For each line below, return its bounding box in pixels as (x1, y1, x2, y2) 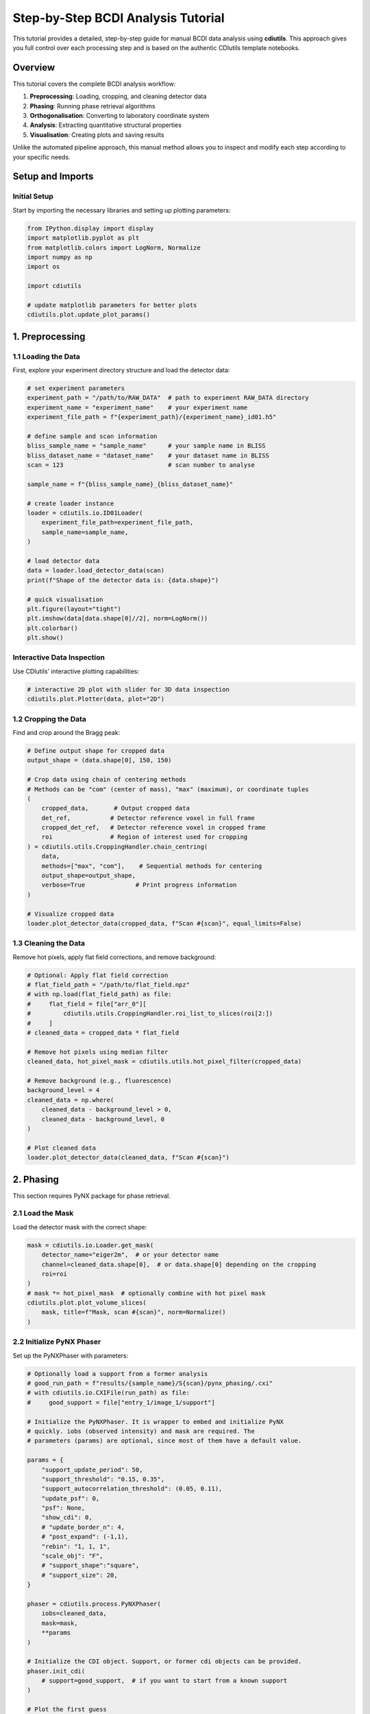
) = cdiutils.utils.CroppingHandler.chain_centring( (27, 843, 208, 850)
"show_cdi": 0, (41, 1514, 92, 1521)
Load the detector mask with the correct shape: (12, 1222, 147, 1231)
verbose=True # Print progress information (41, 881, 237, 889)
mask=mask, (41, 1619, 78, 1627)
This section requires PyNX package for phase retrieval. (12, 1192, 171, 1200)
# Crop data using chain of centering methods (27, 775, 186, 784)
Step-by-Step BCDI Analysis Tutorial (12, 10, 225, 25)
